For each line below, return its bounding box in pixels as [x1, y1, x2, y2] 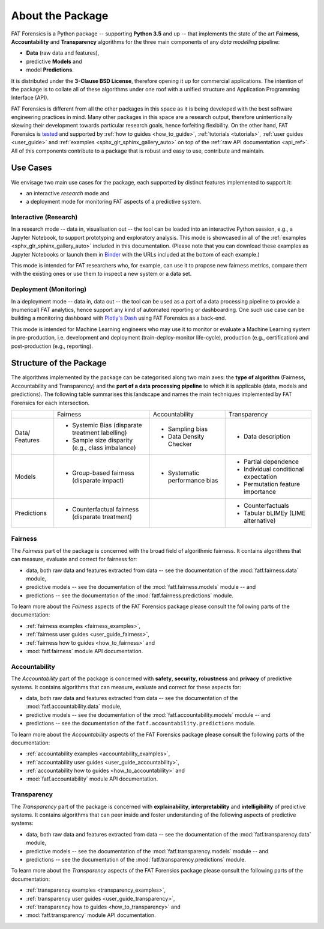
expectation [244, 472, 277, 481]
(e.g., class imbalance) [72, 443, 136, 452]
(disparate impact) [72, 476, 124, 484]
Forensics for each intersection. [11, 399, 90, 406]
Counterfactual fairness [72, 505, 139, 513]
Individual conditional [244, 464, 304, 473]
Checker [168, 439, 192, 448]
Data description [244, 432, 291, 440]
